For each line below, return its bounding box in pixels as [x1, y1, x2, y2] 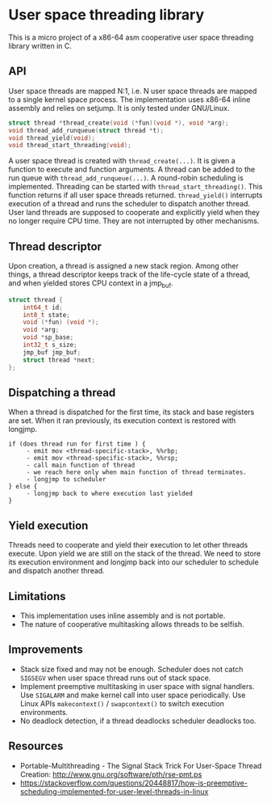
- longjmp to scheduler [26, 476, 106, 484]
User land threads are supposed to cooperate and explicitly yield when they [8, 208, 261, 218]
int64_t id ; [23, 303, 63, 311]
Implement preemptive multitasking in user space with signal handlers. [19, 681, 255, 691]
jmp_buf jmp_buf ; [23, 348, 81, 357]
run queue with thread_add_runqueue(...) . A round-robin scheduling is [8, 173, 244, 183]
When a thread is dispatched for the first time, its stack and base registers [8, 407, 255, 417]
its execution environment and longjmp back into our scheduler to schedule [8, 557, 260, 567]
